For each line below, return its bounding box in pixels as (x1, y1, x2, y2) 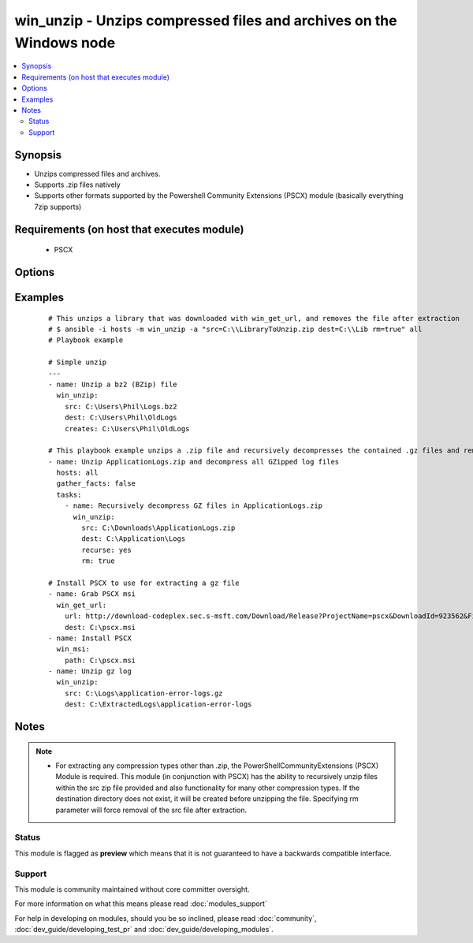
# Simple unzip (48, 358, 107, 367)
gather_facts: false (56, 479, 136, 488)
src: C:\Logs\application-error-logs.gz (64, 688, 224, 698)
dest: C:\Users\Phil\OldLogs (64, 413, 177, 422)
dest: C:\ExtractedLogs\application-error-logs (64, 700, 252, 709)
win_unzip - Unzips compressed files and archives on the (14, 12, 397, 29)
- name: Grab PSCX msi (48, 590, 136, 598)
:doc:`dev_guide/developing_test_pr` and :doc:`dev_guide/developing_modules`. (14, 925, 274, 934)
